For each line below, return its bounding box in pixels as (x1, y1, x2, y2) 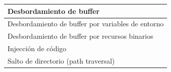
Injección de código (8, 43, 67, 54)
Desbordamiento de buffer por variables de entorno (8, 18, 164, 29)
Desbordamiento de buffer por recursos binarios (8, 31, 153, 41)
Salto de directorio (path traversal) (8, 55, 115, 66)
